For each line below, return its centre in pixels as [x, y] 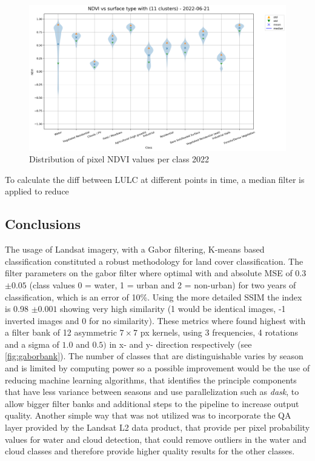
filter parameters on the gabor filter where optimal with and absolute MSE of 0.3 [156, 273]
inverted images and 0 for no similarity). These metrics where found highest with [155, 320]
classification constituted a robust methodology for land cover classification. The [154, 261]
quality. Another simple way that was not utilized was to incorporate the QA [148, 415]
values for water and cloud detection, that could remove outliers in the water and [156, 439]
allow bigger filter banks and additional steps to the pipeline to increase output [152, 403]
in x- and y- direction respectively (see [181, 344]
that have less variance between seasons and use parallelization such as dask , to [152, 392]
